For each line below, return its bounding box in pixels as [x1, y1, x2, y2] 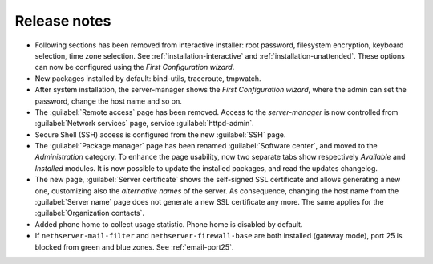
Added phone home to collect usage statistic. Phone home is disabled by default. [34, 219, 303, 229]
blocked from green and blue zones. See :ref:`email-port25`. [34, 242, 234, 252]
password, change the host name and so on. [34, 96, 182, 106]
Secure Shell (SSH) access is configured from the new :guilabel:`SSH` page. [34, 129, 286, 140]
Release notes [14, 12, 111, 30]
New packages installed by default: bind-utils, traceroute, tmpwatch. [34, 73, 261, 83]
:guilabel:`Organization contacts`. [34, 209, 144, 218]
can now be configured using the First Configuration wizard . [34, 63, 235, 72]
